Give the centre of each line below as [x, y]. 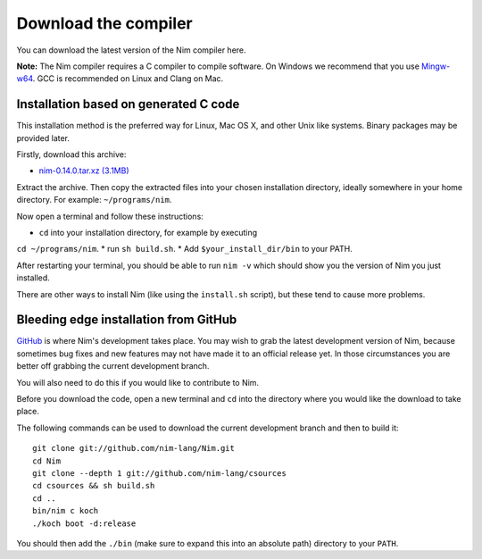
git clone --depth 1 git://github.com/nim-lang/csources [160, 473]
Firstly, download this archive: [71, 154]
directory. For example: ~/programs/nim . [94, 200]
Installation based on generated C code [128, 104]
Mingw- [436, 66]
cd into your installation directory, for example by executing [148, 232]
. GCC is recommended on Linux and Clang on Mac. [128, 79]
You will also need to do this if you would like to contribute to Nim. [137, 382]
